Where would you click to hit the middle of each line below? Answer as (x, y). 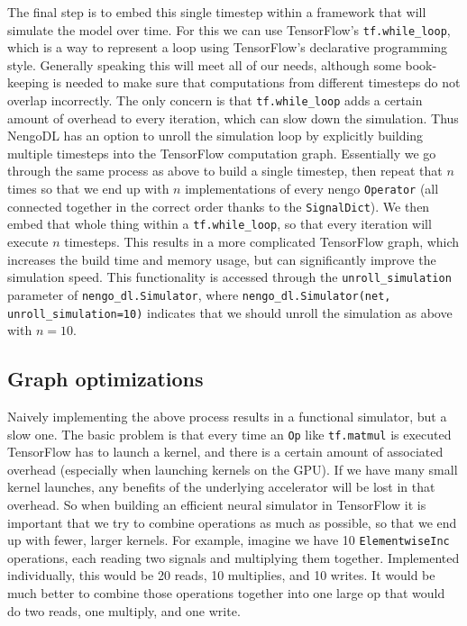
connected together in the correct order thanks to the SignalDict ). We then (219, 206)
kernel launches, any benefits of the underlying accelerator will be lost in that (221, 487)
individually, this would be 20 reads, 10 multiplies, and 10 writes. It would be (221, 575)
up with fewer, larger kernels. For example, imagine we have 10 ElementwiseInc (229, 540)
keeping (28, 82)
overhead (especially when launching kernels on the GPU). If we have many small (233, 469)
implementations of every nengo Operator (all (312, 189)
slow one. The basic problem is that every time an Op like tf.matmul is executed (229, 434)
